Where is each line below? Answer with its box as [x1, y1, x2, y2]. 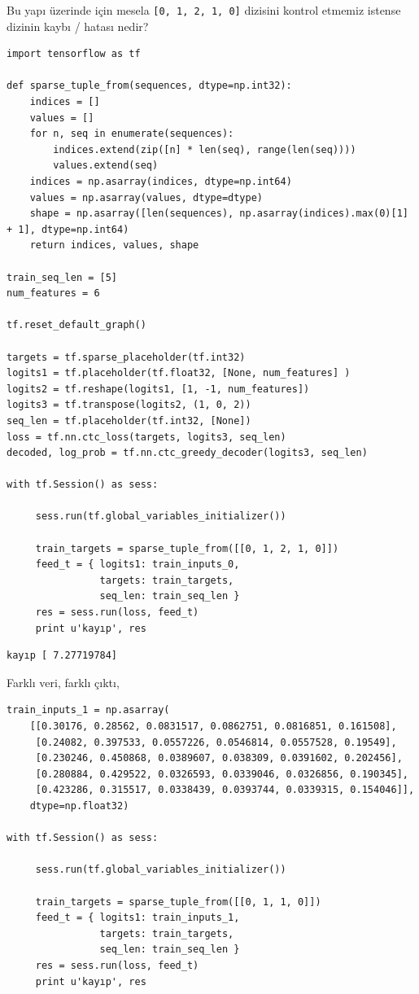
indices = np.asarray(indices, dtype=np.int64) [29, 176, 292, 187]
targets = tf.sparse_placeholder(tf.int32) [7, 351, 246, 363]
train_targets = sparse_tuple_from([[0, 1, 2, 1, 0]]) [35, 542, 339, 554]
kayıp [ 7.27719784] [7, 650, 118, 662]
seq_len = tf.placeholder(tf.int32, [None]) [7, 414, 251, 427]
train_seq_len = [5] [7, 271, 118, 283]
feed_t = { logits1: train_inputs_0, [35, 558, 240, 571]
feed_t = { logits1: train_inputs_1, [35, 912, 240, 924]
